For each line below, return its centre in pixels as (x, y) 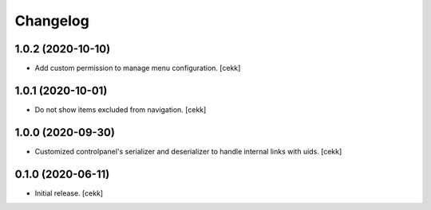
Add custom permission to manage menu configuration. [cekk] (138, 68)
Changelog (52, 21)
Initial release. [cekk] (69, 193)
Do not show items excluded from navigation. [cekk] (121, 109)
